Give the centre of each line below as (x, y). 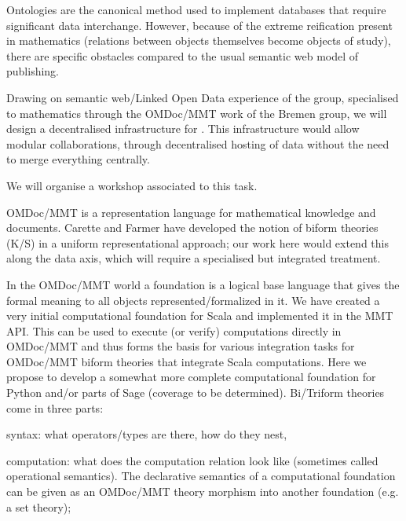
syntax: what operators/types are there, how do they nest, (147, 434)
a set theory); (39, 506)
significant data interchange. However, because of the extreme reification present (199, 25)
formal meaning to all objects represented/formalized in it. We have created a (193, 300)
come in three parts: (55, 407)
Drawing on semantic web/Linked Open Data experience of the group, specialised (203, 97)
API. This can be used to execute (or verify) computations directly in (174, 330)
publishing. (33, 71)
